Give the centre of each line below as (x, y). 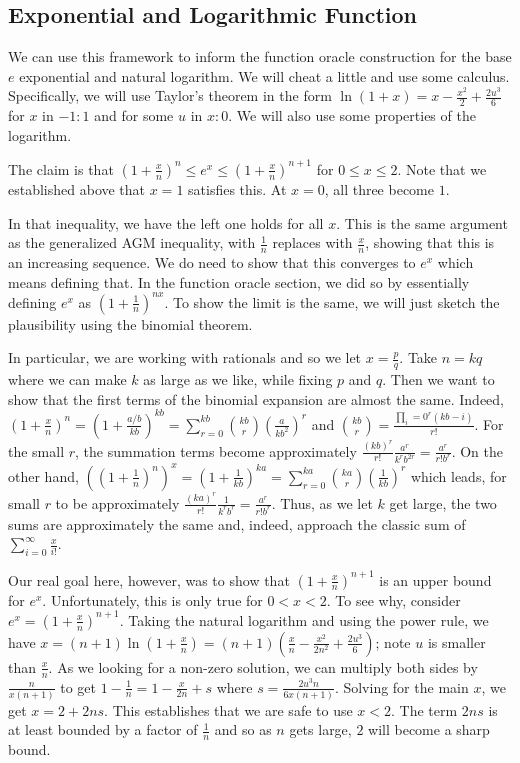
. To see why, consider (393, 599)
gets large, (320, 729)
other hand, (43, 475)
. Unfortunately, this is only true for (152, 599)
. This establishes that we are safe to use (228, 709)
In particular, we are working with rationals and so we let (185, 357)
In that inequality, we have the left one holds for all (166, 222)
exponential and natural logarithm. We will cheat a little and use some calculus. (264, 75)
